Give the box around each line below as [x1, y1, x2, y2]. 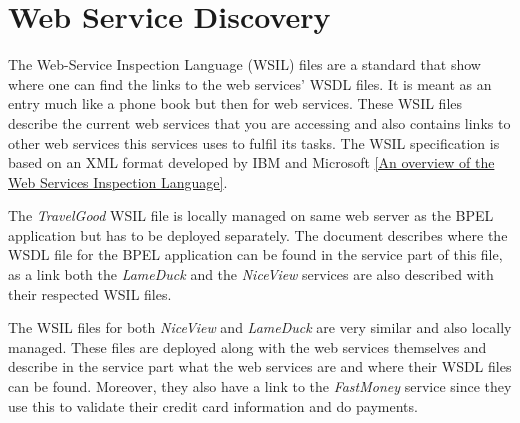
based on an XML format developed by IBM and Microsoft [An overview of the [8, 152, 495, 173]
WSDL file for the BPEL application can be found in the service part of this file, [8, 244, 503, 265]
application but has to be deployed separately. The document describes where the [8, 224, 508, 245]
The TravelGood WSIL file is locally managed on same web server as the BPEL [8, 205, 494, 226]
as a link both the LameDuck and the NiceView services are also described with [8, 264, 494, 285]
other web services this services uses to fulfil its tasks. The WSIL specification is [8, 132, 500, 153]
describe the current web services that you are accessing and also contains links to [8, 112, 511, 133]
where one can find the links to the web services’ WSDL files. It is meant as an [8, 73, 492, 94]
